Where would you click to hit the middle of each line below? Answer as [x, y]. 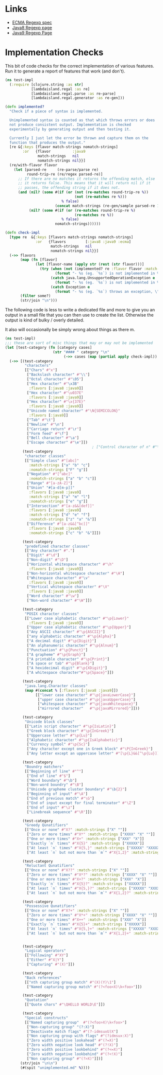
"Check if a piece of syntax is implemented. [56, 111]
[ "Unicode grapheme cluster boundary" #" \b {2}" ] [77, 789]
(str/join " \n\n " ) [39, 1063]
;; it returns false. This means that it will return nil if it [84, 183]
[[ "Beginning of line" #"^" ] [54, 771]
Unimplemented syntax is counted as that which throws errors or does [82, 120]
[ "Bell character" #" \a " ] [53, 438]
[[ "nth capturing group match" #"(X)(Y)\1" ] [70, 982]
